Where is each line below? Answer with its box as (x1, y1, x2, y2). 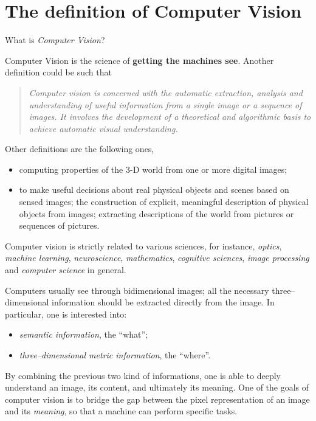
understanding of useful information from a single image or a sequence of (29, 98, 302, 111)
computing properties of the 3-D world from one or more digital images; (19, 162, 287, 175)
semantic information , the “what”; (19, 328, 148, 341)
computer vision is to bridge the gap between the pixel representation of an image (5, 392, 310, 405)
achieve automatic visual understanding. (29, 122, 178, 134)
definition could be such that (5, 66, 112, 78)
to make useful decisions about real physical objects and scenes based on (19, 183, 289, 196)
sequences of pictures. (19, 219, 100, 232)
